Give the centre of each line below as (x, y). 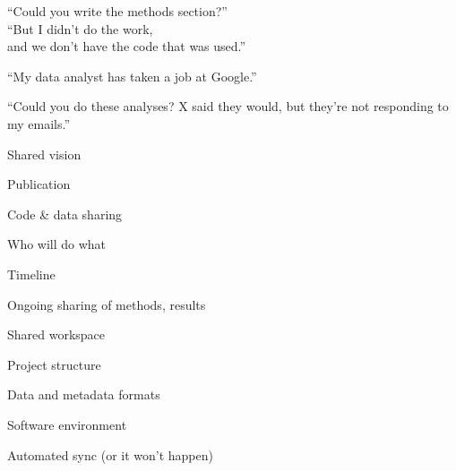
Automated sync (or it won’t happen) (110, 454)
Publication (39, 184)
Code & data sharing (65, 214)
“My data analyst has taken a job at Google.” (132, 76)
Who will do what (57, 244)
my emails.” (39, 123)
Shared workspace (56, 334)
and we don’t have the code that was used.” (127, 46)
